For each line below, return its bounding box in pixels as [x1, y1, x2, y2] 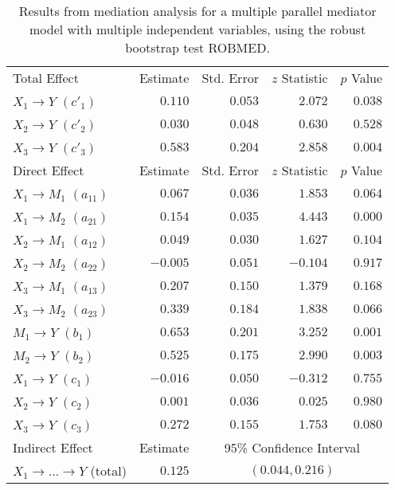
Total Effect [13, 69, 79, 87]
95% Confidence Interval [224, 438, 360, 457]
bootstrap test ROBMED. [125, 38, 270, 57]
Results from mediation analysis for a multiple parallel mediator [18, 2, 377, 20]
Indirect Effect [13, 438, 93, 457]
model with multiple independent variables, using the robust [29, 20, 366, 38]
